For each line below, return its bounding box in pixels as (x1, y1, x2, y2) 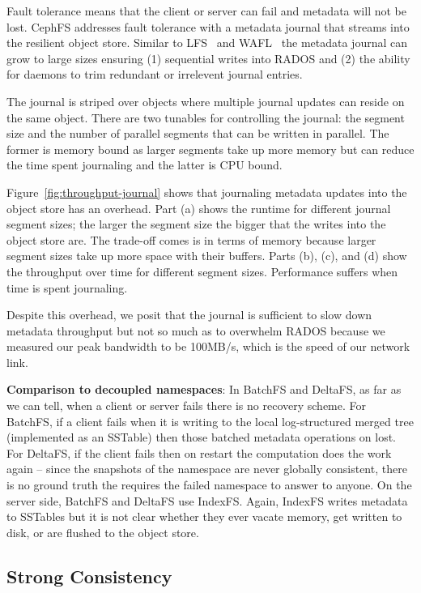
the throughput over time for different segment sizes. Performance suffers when (6, 262, 398, 279)
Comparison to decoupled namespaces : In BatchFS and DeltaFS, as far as (6, 381, 402, 398)
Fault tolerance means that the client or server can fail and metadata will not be (6, 2, 406, 19)
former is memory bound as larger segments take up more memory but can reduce (6, 140, 415, 157)
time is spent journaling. (6, 279, 128, 296)
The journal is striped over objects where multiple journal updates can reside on (6, 92, 405, 109)
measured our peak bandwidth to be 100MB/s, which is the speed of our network (6, 338, 410, 355)
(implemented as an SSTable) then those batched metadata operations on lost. (6, 429, 397, 446)
